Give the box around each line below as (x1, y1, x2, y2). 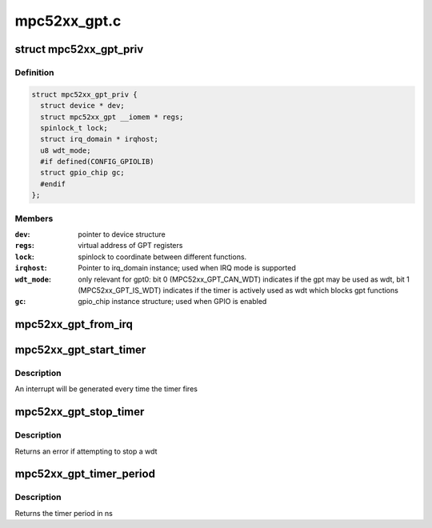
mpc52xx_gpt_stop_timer (14, 405, 145, 419)
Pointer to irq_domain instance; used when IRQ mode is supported (78, 263, 296, 273)
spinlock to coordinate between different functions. (78, 252, 247, 262)
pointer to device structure (78, 229, 166, 239)
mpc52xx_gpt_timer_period (14, 467, 156, 481)
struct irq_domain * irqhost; (40, 134, 159, 144)
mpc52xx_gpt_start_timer (14, 343, 146, 357)
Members (14, 213, 54, 224)
